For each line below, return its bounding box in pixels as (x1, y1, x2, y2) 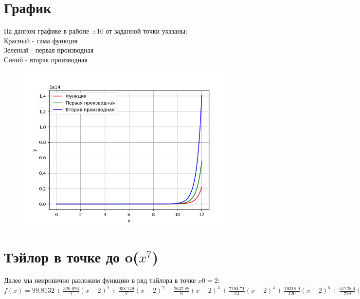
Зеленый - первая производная (4, 45, 94, 55)
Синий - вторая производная (4, 54, 88, 64)
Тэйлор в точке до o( (4, 247, 139, 267)
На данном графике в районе (4, 26, 90, 36)
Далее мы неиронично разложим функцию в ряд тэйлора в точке (4, 275, 196, 285)
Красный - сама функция (4, 35, 77, 45)
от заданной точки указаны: (106, 26, 188, 36)
